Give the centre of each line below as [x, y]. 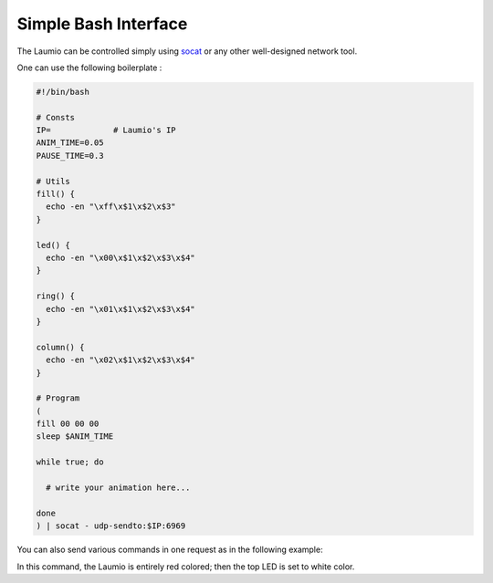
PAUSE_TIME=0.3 [70, 156]
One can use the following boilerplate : [89, 68]
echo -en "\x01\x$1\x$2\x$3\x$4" [121, 309]
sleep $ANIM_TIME [75, 437]
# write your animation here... [118, 488]
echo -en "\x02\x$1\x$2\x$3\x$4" [121, 360]
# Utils [53, 181]
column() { [60, 347]
